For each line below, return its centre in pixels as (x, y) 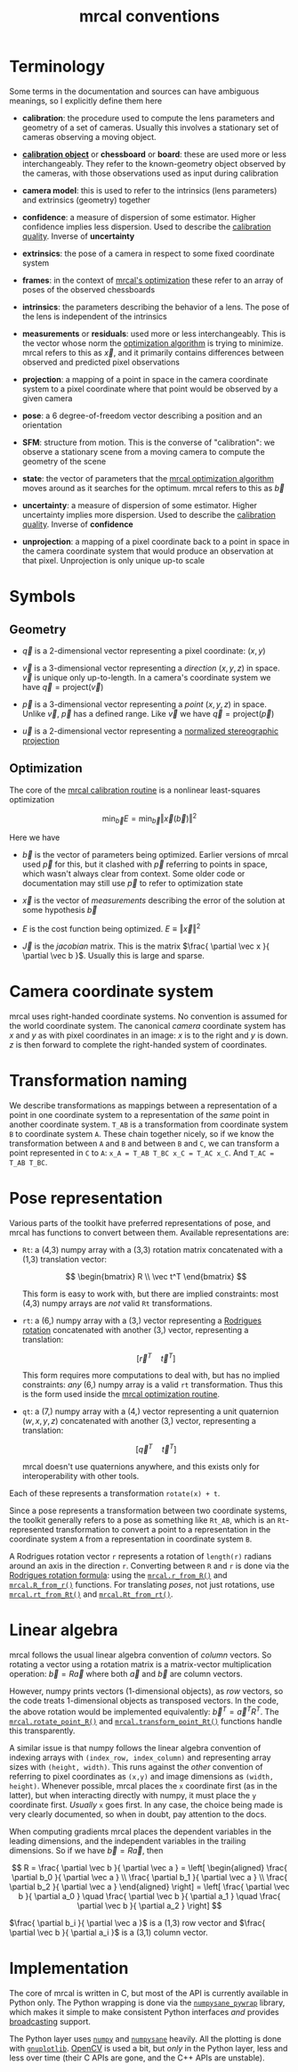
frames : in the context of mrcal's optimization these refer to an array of (153, 280)
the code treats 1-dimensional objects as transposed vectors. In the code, (144, 1700)
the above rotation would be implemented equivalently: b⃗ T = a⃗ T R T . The (144, 1711)
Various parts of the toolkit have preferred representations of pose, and (140, 1222)
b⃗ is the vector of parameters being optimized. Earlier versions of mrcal (155, 855)
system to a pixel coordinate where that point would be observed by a (150, 389)
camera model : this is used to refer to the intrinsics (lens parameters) (149, 190)
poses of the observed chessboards (89, 289)
